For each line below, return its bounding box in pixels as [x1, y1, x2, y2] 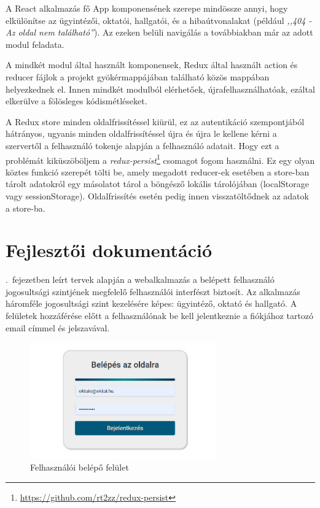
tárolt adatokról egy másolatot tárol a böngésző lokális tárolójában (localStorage [6, 177, 309, 190]
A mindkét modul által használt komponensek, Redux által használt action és [6, 58, 298, 71]
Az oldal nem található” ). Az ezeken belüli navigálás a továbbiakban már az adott [6, 26, 313, 39]
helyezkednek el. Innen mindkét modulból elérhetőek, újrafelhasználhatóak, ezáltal [6, 82, 315, 95]
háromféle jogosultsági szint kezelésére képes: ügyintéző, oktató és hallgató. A [6, 297, 297, 310]
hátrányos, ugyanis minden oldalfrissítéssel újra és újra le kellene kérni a [6, 127, 277, 140]
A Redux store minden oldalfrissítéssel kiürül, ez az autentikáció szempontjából [6, 115, 305, 128]
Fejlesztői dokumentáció [6, 237, 213, 263]
